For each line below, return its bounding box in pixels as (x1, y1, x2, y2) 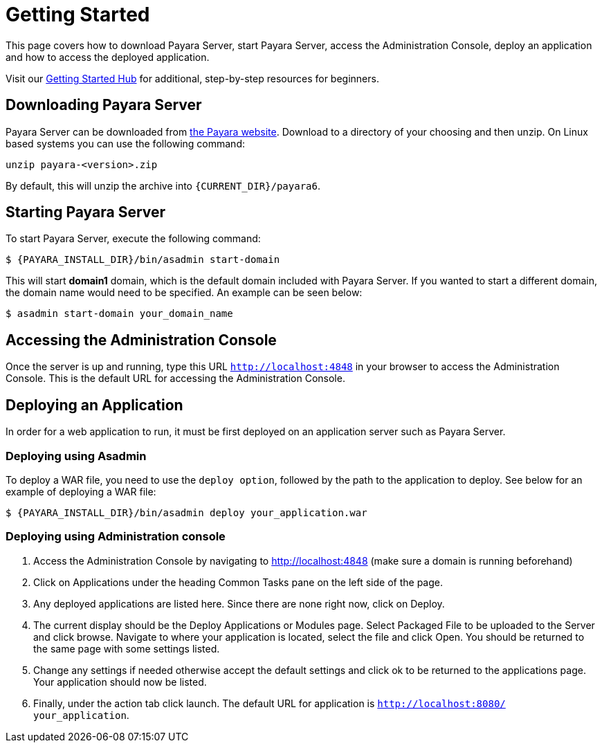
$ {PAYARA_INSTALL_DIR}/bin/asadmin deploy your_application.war (6, 507, 367, 518)
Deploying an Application (6, 396, 183, 414)
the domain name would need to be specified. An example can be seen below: (6, 286, 363, 299)
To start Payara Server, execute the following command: (6, 232, 261, 245)
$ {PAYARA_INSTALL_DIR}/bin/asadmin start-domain (6, 254, 280, 266)
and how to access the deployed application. (6, 51, 210, 63)
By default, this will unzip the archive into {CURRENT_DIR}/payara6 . (6, 179, 320, 192)
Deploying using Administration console (6, 529, 226, 544)
